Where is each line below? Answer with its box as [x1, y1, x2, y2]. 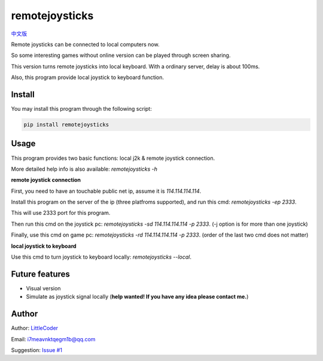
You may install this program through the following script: [11, 105, 152, 113]
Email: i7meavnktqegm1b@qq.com [11, 335, 96, 342]
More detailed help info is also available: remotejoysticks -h [11, 165, 158, 172]
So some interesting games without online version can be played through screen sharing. [11, 51, 231, 59]
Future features [11, 269, 70, 279]
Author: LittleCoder [11, 324, 59, 332]
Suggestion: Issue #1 [11, 347, 63, 353]
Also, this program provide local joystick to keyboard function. [11, 74, 164, 81]
